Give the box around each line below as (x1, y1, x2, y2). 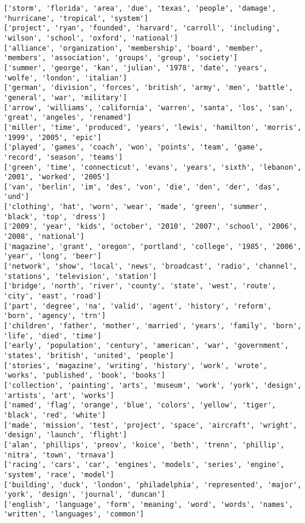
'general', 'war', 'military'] (4, 93, 127, 102)
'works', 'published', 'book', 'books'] (4, 371, 166, 380)
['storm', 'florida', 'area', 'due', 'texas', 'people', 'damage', (4, 4, 276, 13)
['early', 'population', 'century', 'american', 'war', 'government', (4, 341, 289, 350)
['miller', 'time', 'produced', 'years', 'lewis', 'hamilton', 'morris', (4, 123, 302, 132)
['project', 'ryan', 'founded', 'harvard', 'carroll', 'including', (4, 24, 281, 33)
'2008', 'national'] (4, 232, 85, 241)
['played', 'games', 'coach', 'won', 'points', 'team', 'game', (4, 143, 263, 152)
